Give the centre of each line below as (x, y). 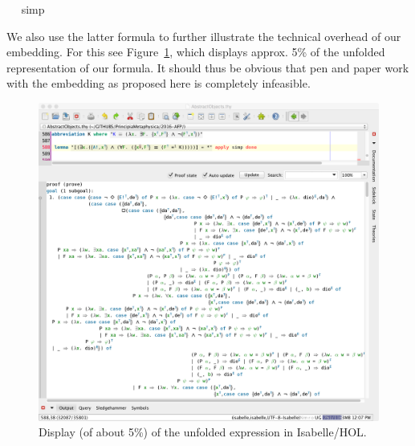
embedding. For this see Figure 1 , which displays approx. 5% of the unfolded (196, 52)
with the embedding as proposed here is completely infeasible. (159, 83)
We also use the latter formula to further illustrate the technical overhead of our (204, 36)
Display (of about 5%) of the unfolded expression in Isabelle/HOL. (203, 432)
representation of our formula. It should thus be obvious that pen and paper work (208, 67)
